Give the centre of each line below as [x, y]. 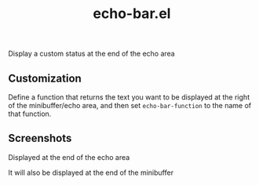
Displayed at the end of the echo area [69, 157]
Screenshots [40, 138]
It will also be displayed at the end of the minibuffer [91, 172]
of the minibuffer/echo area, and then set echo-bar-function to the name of [130, 105]
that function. [30, 114]
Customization [45, 78]
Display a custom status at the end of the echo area [91, 54]
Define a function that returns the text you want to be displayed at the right [129, 97]
